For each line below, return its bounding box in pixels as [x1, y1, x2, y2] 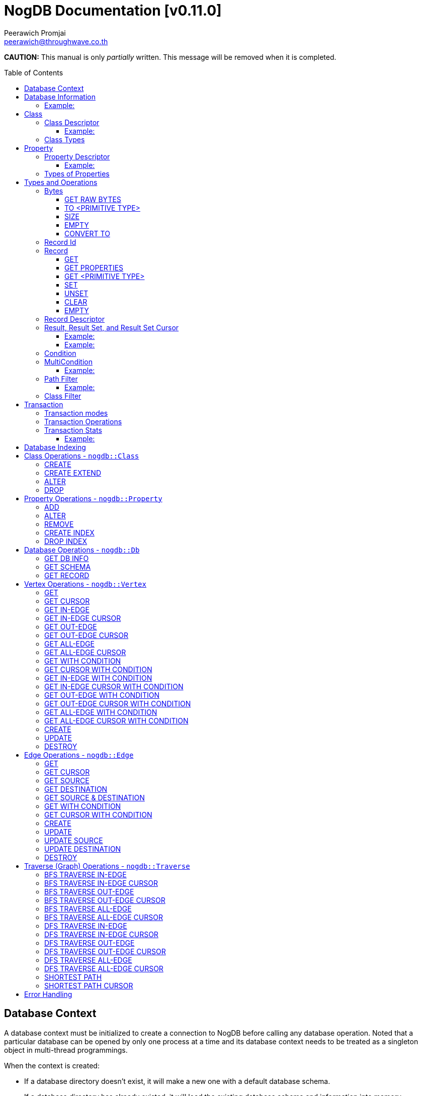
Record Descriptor [44, 314, 105, 323]
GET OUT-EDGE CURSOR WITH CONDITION [44, 699, 191, 708]
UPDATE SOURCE [44, 836, 103, 845]
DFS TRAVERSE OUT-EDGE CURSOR [44, 947, 166, 956]
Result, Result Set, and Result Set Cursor [44, 323, 179, 332]
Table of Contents [4, 68, 63, 77]
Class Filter [44, 391, 81, 400]
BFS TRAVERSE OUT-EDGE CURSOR [44, 895, 165, 904]
